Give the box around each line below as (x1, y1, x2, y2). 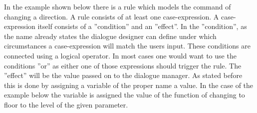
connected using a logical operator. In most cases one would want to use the (4, 50, 237, 60)
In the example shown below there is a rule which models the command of (4, 1, 231, 11)
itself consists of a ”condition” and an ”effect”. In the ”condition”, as (37, 21, 247, 31)
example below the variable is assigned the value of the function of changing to (4, 89, 245, 100)
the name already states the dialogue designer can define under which (4, 30, 217, 41)
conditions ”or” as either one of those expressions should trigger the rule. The (4, 60, 242, 70)
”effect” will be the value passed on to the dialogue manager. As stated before (4, 70, 243, 80)
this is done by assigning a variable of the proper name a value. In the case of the (4, 79, 254, 90)
